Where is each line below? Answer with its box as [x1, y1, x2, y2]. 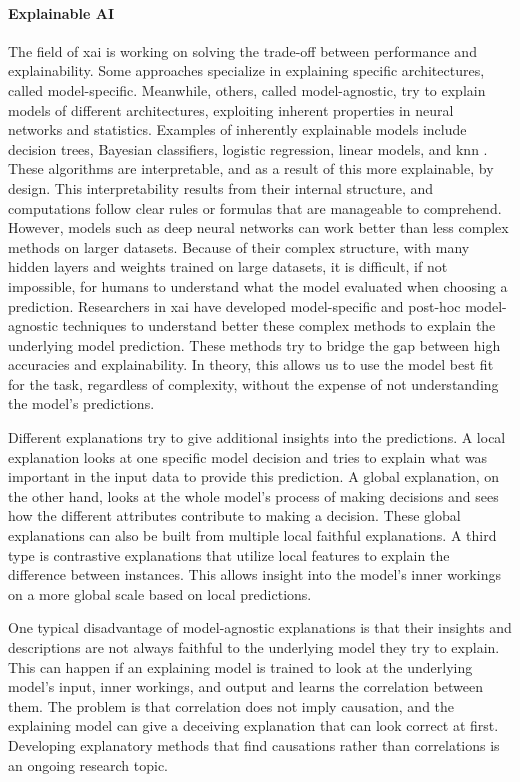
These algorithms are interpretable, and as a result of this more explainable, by [8, 158, 494, 179]
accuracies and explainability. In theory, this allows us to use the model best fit [8, 354, 494, 375]
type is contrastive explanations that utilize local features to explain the [8, 544, 450, 565]
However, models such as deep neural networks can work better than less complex [8, 217, 509, 238]
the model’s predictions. [8, 393, 155, 414]
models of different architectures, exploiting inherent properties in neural [8, 99, 454, 120]
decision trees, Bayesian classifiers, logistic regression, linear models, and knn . [8, 138, 488, 159]
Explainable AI [8, 2, 114, 23]
